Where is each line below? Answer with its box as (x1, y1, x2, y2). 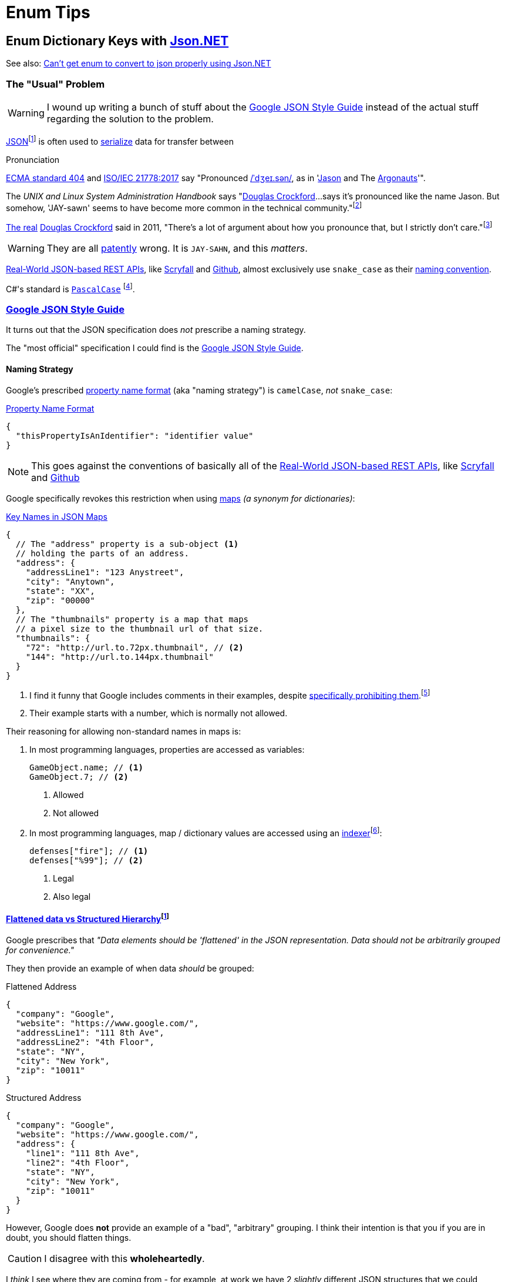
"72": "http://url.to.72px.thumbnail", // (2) (25, 642, 244, 652)
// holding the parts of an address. (15, 548, 189, 558)
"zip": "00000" (25, 595, 95, 605)
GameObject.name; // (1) (29, 763, 143, 773)
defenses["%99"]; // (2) (29, 855, 143, 865)
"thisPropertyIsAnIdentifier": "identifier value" (15, 430, 254, 440)
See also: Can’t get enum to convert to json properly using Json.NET (6, 58, 271, 69)
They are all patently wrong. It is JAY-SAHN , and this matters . (46, 242, 308, 254)
